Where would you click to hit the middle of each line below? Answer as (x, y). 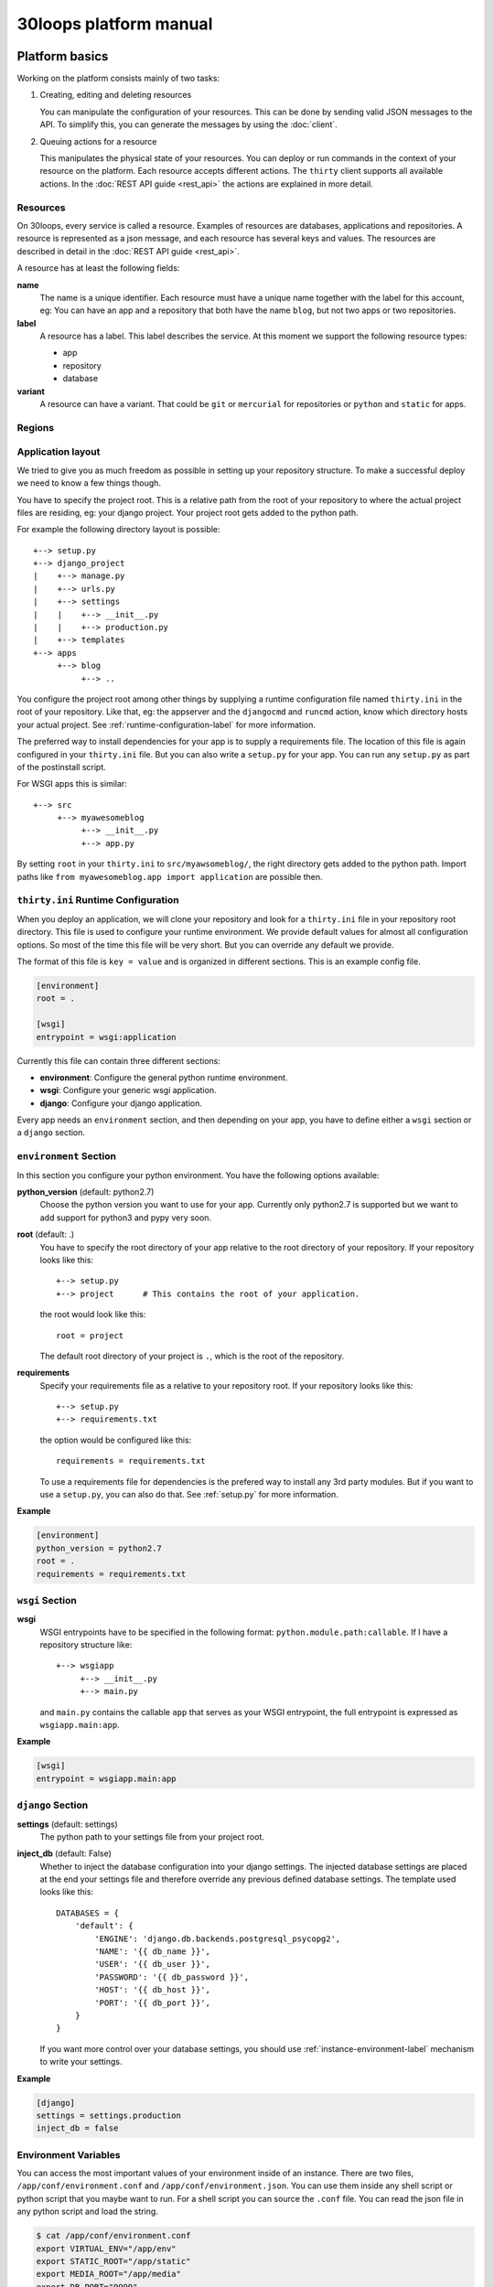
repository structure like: (86, 1645)
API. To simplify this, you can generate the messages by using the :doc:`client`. (188, 124)
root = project (90, 1335)
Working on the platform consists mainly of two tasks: (118, 79)
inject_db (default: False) (64, 1853)
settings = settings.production (109, 2115)
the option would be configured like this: (116, 1440)
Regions (36, 427)
